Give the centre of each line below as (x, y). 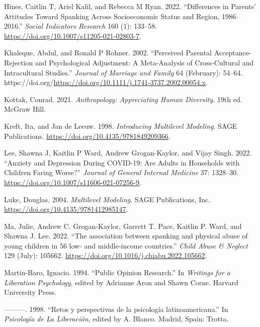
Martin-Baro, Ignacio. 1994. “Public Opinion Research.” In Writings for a (117, 272)
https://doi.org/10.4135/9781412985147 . (66, 209)
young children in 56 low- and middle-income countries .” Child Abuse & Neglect (126, 245)
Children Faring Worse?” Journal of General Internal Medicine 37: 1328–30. (121, 172)
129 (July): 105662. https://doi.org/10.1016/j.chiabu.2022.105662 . (106, 255)
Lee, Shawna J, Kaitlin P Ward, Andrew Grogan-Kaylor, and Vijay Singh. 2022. (128, 153)
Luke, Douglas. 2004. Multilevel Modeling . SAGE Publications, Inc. (107, 199)
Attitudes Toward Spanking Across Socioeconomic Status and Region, (112, 16)
